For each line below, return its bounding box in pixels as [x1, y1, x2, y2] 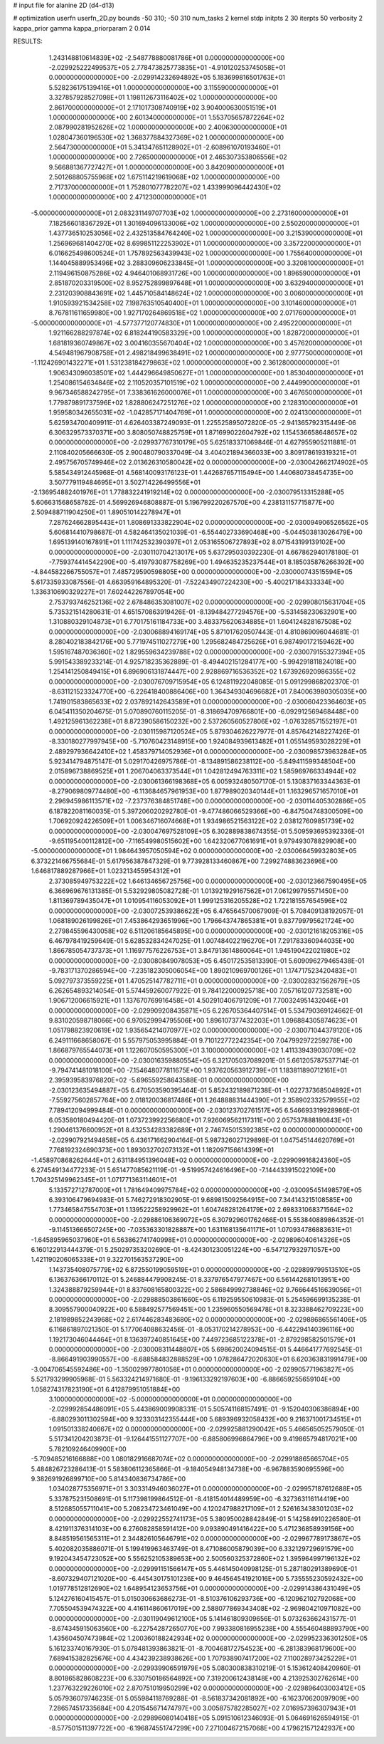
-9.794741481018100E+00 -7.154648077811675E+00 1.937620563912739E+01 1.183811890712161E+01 [48, 1066, 348, 1075]
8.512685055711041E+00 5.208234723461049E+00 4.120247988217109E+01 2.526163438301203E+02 [48, 1505, 353, 1513]
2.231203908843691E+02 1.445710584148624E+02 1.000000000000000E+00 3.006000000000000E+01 [48, 288, 363, 297]
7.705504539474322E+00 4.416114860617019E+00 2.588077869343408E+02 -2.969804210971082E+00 [48, 1604, 361, 1613]
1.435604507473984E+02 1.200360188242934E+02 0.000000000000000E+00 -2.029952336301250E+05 [48, 1634, 368, 1643]
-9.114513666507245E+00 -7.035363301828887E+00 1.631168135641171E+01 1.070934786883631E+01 [48, 1226, 352, 1234]
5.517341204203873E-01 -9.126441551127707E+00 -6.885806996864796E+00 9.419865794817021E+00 [48, 1435, 358, 1443]
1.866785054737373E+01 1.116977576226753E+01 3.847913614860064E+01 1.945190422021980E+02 [48, 946, 351, 955]
